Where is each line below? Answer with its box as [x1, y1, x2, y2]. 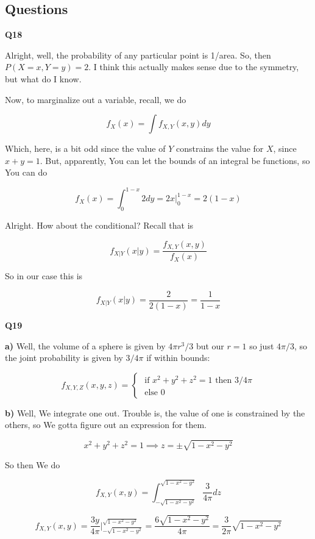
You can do [5, 166, 48, 179]
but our [196, 339, 224, 352]
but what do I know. [5, 72, 82, 85]
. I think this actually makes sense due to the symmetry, [88, 60, 299, 73]
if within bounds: [146, 351, 210, 364]
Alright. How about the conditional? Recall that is [5, 219, 194, 232]
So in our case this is [5, 269, 83, 282]
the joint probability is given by [5, 351, 123, 364]
